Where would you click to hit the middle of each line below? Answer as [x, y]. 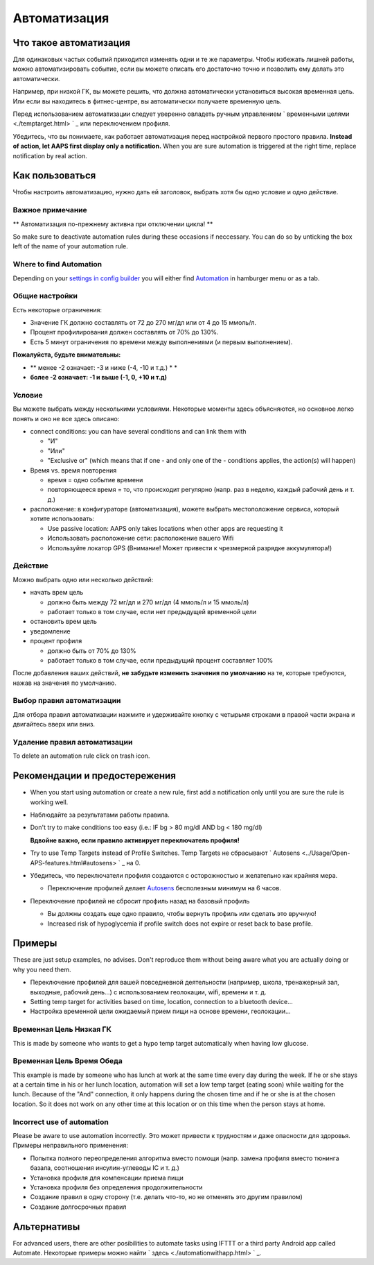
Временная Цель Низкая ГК [62, 1029]
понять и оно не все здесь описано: [66, 418]
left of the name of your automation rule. [70, 246]
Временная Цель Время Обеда [68, 1061]
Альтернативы [46, 1226]
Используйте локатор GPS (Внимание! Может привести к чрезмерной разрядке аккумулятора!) [190, 547]
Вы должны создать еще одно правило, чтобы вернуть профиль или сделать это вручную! [182, 914]
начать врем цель [57, 593]
